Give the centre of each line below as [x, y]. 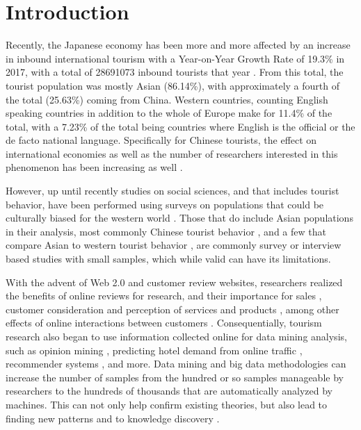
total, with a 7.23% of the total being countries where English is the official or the [180, 126]
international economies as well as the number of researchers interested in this [172, 153]
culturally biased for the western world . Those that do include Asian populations [179, 218]
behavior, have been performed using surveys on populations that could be [165, 204]
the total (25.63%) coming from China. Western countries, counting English [167, 99]
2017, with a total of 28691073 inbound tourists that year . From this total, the [175, 72]
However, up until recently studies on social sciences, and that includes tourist [173, 191]
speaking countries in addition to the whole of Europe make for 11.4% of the [169, 113]
